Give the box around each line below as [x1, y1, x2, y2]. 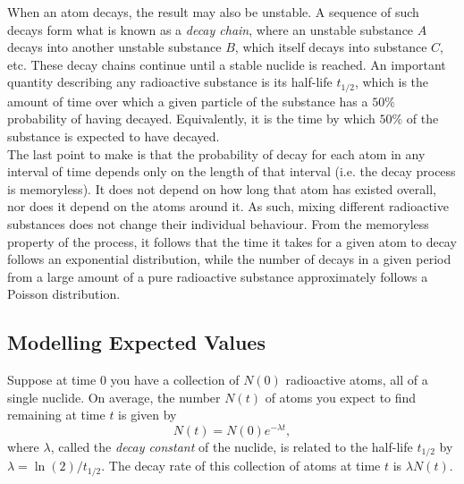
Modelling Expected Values [7, 328, 266, 356]
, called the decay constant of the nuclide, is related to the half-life [50, 437, 413, 456]
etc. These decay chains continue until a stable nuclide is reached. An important [7, 55, 446, 73]
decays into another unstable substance [7, 38, 222, 56]
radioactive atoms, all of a [285, 370, 428, 389]
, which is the [354, 72, 429, 91]
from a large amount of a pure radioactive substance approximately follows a [7, 267, 428, 285]
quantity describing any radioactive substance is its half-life [7, 72, 333, 91]
